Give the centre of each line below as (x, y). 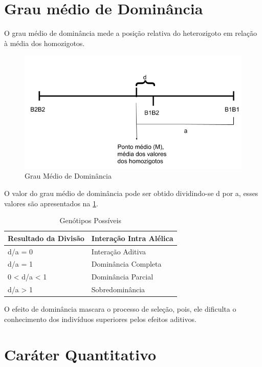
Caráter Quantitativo (80, 354)
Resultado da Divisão (46, 238)
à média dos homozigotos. (45, 43)
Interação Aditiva (119, 251)
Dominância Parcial (122, 277)
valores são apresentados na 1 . (51, 203)
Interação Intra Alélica (132, 238)
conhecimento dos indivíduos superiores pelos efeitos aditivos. (100, 319)
